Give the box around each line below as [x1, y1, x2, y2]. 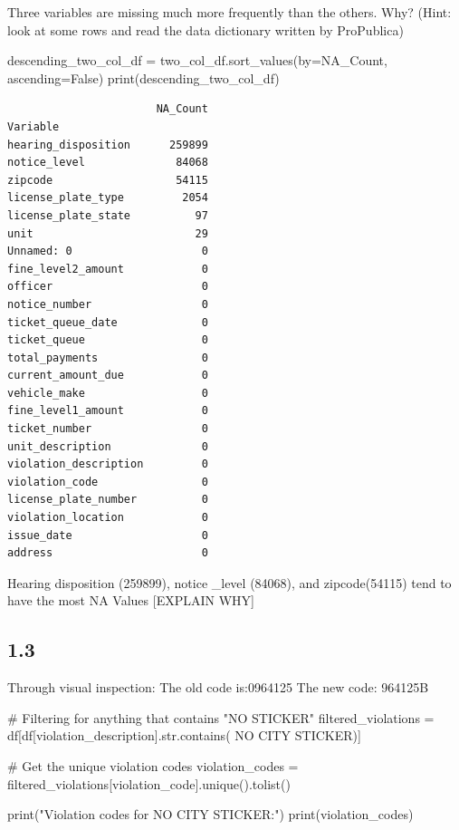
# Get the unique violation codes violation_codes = [7, 756, 299, 775]
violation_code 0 [7, 475, 208, 488]
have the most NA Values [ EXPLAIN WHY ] [7, 591, 254, 610]
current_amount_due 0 [7, 369, 208, 382]
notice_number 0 [7, 297, 208, 311]
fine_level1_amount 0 [7, 404, 208, 418]
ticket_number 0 [7, 422, 208, 436]
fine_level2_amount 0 [7, 262, 208, 275]
